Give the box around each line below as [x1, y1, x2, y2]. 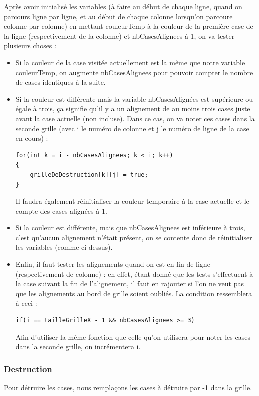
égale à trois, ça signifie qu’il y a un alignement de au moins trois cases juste [15, 103, 250, 114]
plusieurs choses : [4, 40, 56, 51]
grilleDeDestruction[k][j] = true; [30, 171, 148, 178]
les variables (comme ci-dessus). [15, 242, 113, 252]
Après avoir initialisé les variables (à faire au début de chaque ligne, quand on [4, 1, 242, 11]
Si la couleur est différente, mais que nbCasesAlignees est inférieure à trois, [15, 222, 245, 233]
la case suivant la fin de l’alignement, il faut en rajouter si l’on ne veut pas [15, 278, 244, 289]
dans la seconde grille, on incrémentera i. [15, 341, 141, 352]
